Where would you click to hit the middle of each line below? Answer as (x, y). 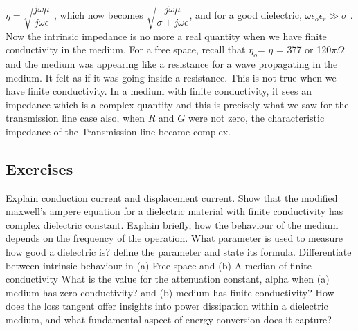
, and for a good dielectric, (245, 15)
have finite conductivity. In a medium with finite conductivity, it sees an (159, 91)
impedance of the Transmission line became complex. (118, 131)
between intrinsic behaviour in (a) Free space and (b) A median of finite (159, 265)
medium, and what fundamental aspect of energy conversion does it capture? (169, 320)
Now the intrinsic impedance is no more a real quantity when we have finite (166, 36)
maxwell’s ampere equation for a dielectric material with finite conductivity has (174, 211)
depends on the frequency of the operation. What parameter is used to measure (174, 238)
